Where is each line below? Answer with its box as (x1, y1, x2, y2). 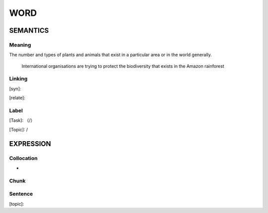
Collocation (9, 155, 38, 161)
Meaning (9, 41, 31, 48)
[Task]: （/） (9, 117, 35, 123)
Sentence (9, 191, 33, 198)
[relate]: (9, 95, 26, 101)
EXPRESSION (9, 139, 51, 148)
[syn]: (9, 86, 21, 92)
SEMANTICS (9, 26, 49, 35)
